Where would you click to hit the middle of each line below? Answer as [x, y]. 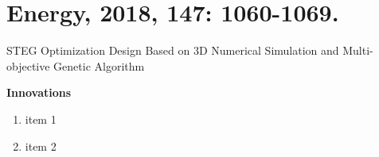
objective [28, 65]
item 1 [41, 119]
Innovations [39, 92]
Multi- [358, 50]
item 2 [41, 146]
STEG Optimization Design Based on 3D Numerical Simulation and [173, 50]
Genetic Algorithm [99, 65]
